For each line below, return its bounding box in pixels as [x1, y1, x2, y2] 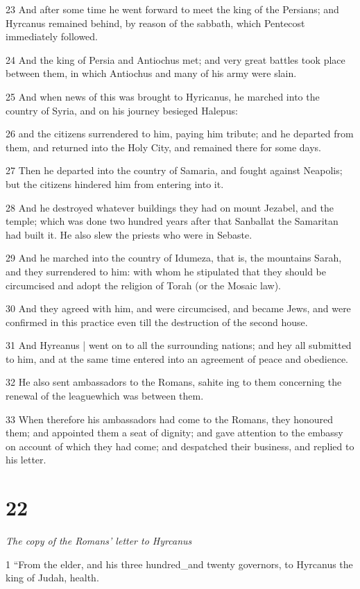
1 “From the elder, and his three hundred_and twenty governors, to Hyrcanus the [6, 556, 353, 571]
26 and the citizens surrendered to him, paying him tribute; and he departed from [6, 126, 354, 141]
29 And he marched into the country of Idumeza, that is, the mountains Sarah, [6, 250, 342, 265]
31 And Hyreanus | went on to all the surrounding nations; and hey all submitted [6, 338, 352, 352]
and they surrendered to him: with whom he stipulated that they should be [6, 264, 326, 278]
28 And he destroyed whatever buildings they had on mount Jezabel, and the [6, 200, 334, 214]
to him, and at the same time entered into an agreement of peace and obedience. [6, 351, 348, 366]
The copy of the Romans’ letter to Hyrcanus [6, 533, 192, 548]
